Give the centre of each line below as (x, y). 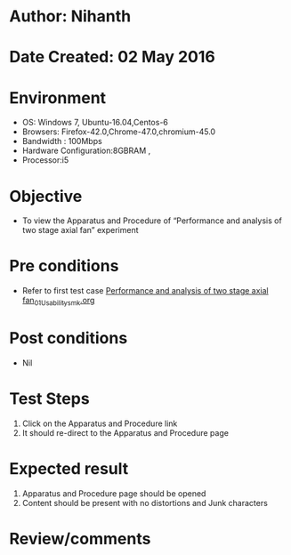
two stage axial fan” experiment (81, 230)
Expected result (69, 469)
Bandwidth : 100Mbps (62, 141)
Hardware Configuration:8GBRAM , (86, 151)
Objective (46, 196)
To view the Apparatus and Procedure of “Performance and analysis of (152, 221)
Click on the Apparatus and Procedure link (100, 423)
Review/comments (80, 539)
